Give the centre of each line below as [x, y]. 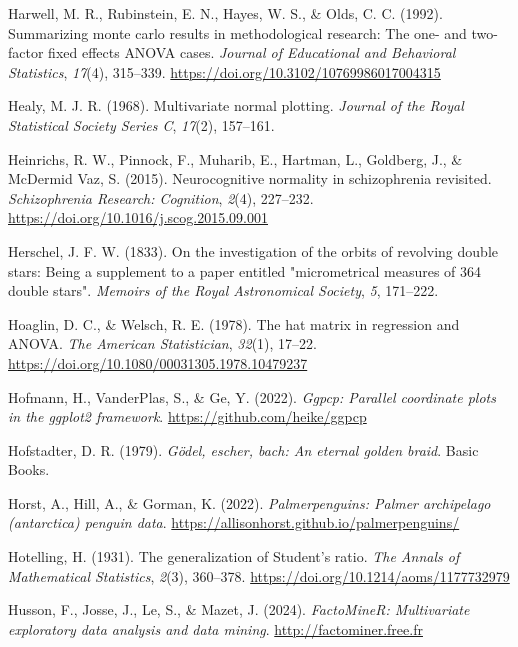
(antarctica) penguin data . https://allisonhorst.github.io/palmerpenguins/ [234, 522]
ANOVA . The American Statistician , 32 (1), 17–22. [162, 343]
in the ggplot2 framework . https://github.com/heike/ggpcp [187, 416]
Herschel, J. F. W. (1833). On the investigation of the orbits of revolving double [253, 250]
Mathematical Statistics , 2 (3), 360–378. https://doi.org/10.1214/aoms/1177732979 [259, 575]
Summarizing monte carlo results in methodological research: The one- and [237, 32]
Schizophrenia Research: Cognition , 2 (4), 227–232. [161, 197]
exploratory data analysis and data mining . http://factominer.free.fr [215, 628]
